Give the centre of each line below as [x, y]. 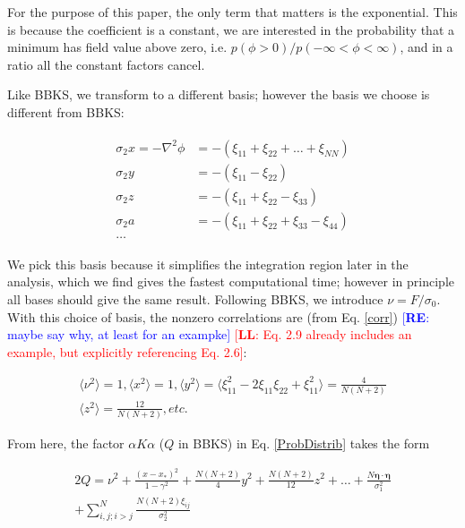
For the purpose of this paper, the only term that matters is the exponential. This [232, 12]
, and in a [426, 47]
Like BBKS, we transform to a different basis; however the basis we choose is [219, 94]
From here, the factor [66, 443]
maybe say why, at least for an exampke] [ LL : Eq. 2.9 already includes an [210, 334]
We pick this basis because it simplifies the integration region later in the [208, 264]
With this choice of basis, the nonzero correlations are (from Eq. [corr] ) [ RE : [219, 316]
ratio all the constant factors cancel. [106, 64]
